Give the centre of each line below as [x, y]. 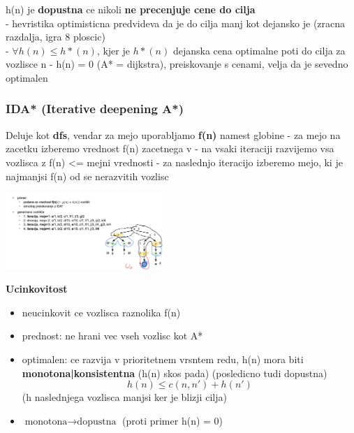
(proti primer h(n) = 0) [172, 420]
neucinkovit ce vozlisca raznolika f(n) [101, 312]
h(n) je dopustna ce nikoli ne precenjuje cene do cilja [131, 9]
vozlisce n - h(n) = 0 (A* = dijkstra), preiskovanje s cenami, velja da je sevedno [177, 64]
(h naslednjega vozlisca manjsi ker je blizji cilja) [124, 397]
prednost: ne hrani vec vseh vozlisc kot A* [112, 336]
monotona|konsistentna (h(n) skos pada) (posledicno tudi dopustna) [175, 373]
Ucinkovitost [37, 289]
